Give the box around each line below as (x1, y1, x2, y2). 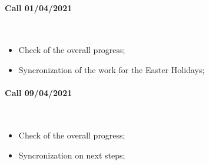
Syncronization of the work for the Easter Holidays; (18, 63, 205, 75)
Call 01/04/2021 (5, 1, 72, 14)
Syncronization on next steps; (18, 148, 125, 161)
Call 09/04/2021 (5, 87, 72, 99)
